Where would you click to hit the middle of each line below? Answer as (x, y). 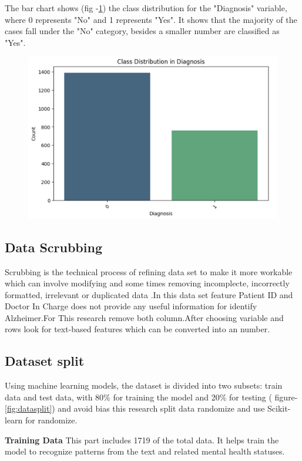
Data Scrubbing (53, 247)
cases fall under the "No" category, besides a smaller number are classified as (142, 31)
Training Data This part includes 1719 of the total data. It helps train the (142, 440)
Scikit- (279, 408)
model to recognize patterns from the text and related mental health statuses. (145, 451)
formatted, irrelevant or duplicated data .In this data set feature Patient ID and (149, 294)
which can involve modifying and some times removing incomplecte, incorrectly (147, 283)
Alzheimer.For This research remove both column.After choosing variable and (144, 317)
